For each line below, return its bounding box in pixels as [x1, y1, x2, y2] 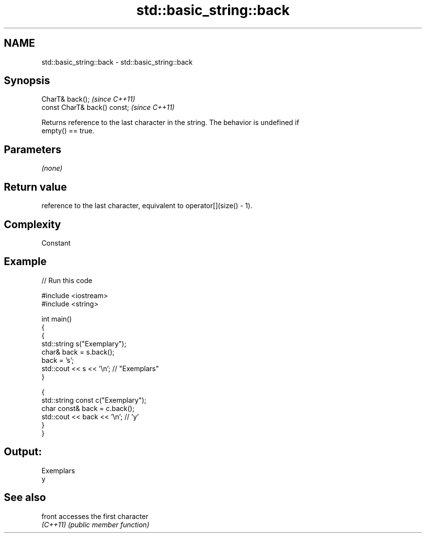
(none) [41, 164, 63, 173]
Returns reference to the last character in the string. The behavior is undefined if [41, 118, 300, 127]
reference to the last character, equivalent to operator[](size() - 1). [41, 201, 252, 210]
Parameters [4, 143, 61, 156]
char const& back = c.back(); [41, 404, 135, 412]
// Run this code [41, 276, 92, 285]
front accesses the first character [41, 512, 148, 520]
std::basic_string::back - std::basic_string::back [41, 57, 193, 66]
